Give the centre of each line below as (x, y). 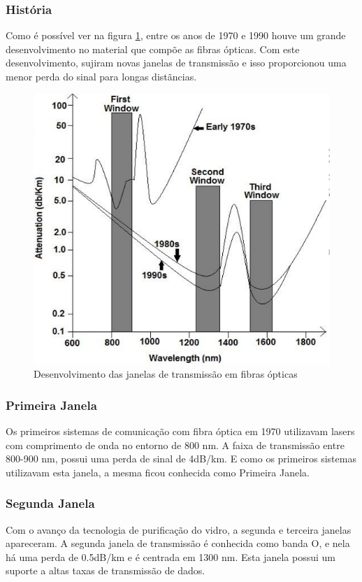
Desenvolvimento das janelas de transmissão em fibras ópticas (166, 374)
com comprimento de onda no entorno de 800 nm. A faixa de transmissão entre (175, 445)
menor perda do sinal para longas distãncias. (101, 76)
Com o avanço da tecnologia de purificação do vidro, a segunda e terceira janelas (179, 529)
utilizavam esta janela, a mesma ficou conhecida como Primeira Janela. (158, 472)
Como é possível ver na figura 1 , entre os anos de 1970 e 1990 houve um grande (176, 35)
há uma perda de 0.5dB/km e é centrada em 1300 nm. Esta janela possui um (171, 556)
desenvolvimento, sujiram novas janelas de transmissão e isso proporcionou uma (176, 63)
